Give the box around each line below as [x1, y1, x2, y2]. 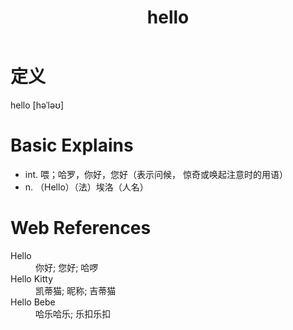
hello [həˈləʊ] [10, 99, 65, 111]
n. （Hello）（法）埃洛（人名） [24, 181, 149, 193]
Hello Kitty [10, 272, 53, 285]
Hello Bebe [10, 296, 56, 308]
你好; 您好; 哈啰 [35, 261, 99, 273]
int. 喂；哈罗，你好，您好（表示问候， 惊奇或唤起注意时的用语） [24, 168, 288, 180]
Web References [10, 217, 152, 240]
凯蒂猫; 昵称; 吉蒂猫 [35, 284, 117, 296]
